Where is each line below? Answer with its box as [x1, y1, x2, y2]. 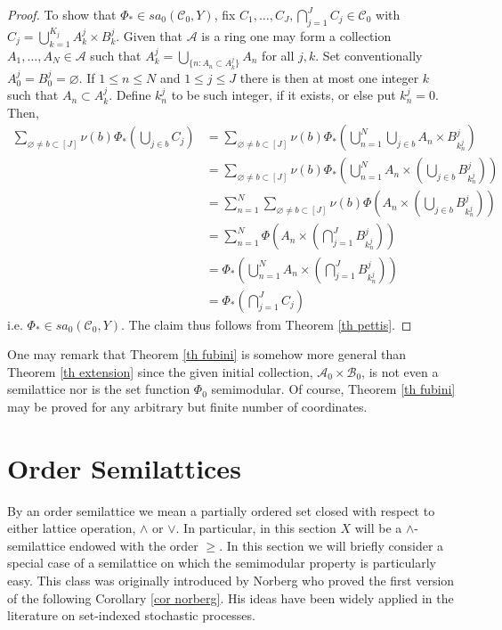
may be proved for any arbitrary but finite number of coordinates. [7, 397, 368, 415]
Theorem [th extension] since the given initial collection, [7, 362, 313, 380]
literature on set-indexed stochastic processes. [7, 606, 255, 625]
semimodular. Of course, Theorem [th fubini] [211, 380, 456, 398]
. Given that [116, 26, 183, 45]
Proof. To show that [7, 5, 117, 23]
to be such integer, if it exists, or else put [171, 86, 396, 104]
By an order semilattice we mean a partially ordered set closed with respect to [7, 501, 435, 520]
